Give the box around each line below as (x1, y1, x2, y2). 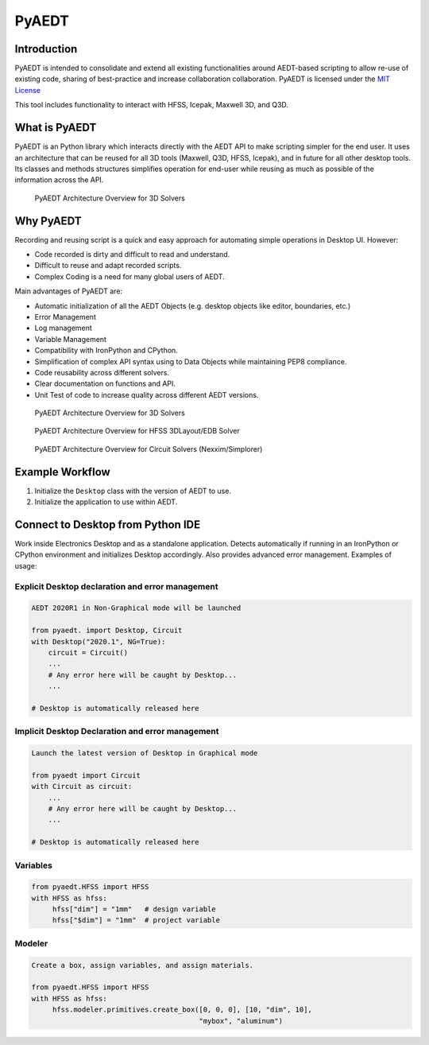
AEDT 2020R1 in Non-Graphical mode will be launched (31, 604, 242, 612)
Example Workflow (14, 465, 110, 479)
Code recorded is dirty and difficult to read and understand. (34, 250, 230, 258)
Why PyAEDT (14, 214, 82, 227)
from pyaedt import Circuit (31, 771, 141, 779)
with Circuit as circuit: (31, 782, 133, 791)
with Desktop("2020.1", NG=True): (31, 637, 166, 646)
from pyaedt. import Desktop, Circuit (31, 626, 183, 635)
